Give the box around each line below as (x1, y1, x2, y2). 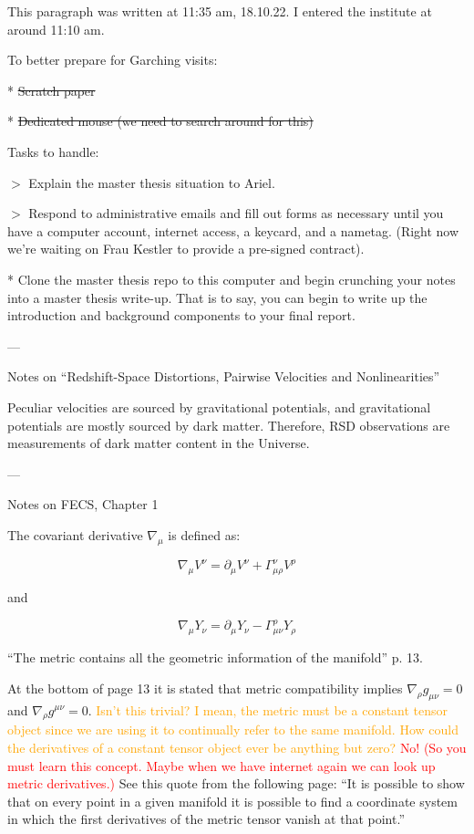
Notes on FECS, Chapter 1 (7, 495, 159, 514)
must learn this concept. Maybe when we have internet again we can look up (7, 756, 436, 775)
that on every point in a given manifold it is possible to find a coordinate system (7, 791, 458, 810)
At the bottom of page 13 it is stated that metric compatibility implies (7, 678, 403, 697)
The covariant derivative (7, 525, 143, 544)
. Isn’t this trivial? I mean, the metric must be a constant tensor (88, 700, 448, 719)
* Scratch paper (7, 80, 96, 99)
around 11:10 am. (7, 19, 105, 38)
